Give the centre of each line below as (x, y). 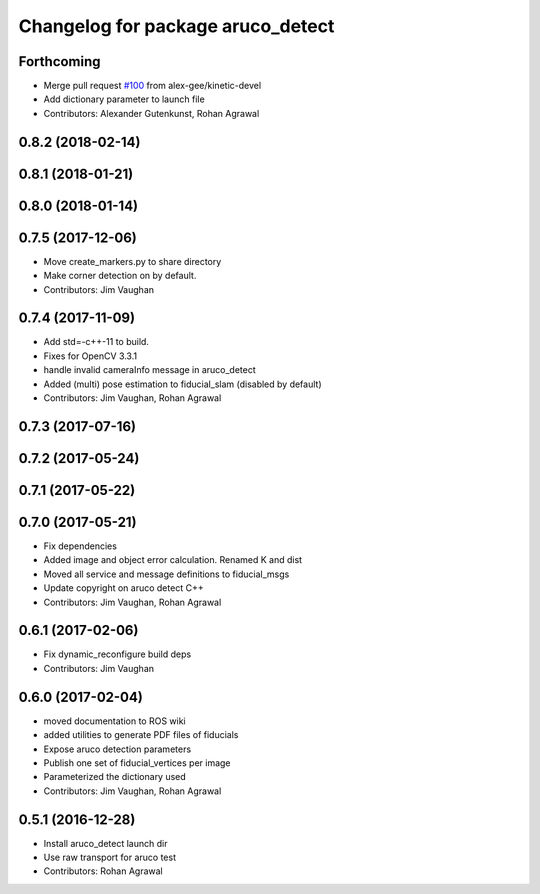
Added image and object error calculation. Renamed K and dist (173, 560)
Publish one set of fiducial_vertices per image (137, 762)
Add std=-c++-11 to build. (96, 342)
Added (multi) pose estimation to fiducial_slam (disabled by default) (182, 384)
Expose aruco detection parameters (117, 749)
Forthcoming (59, 61)
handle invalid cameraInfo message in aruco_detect (150, 370)
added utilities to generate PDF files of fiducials (141, 735)
